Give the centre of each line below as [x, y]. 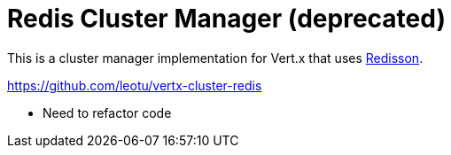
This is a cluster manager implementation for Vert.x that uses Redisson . [215, 58]
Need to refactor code [107, 112]
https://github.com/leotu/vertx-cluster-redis [135, 85]
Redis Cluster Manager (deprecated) [226, 19]
